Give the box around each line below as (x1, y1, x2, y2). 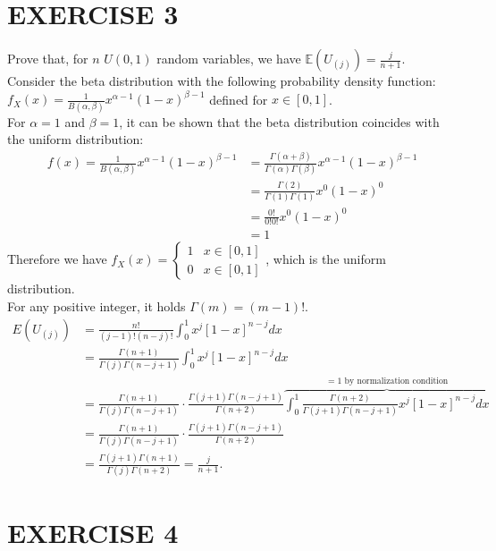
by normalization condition (344, 377, 449, 386)
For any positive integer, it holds (7, 297, 186, 316)
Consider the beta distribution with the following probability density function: (7, 72, 436, 90)
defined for (209, 89, 268, 108)
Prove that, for (7, 49, 88, 68)
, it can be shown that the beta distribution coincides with (119, 112, 440, 131)
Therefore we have (7, 250, 107, 268)
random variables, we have (156, 49, 301, 68)
